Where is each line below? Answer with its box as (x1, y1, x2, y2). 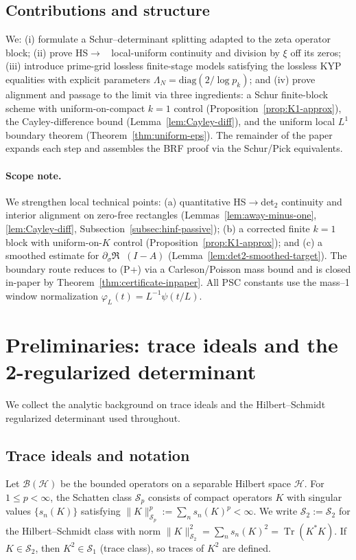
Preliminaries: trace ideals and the (5, 330, 338, 358)
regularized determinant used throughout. (5, 410, 180, 425)
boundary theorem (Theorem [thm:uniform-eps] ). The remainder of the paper (5, 127, 333, 142)
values (5, 504, 32, 518)
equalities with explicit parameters (5, 71, 151, 86)
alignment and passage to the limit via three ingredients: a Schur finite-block (5, 87, 329, 101)
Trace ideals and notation (5, 444, 190, 465)
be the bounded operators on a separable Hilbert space (60, 476, 292, 491)
